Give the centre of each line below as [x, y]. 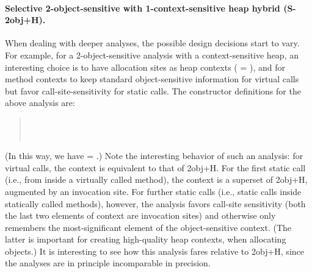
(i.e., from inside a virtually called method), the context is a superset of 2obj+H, [156, 179]
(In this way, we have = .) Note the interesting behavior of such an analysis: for [154, 156]
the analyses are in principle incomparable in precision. [108, 263]
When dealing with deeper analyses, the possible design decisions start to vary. [152, 43]
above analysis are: [40, 103]
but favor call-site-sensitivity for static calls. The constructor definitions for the [153, 90]
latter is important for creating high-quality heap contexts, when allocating [146, 239]
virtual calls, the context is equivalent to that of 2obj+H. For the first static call [155, 167]
